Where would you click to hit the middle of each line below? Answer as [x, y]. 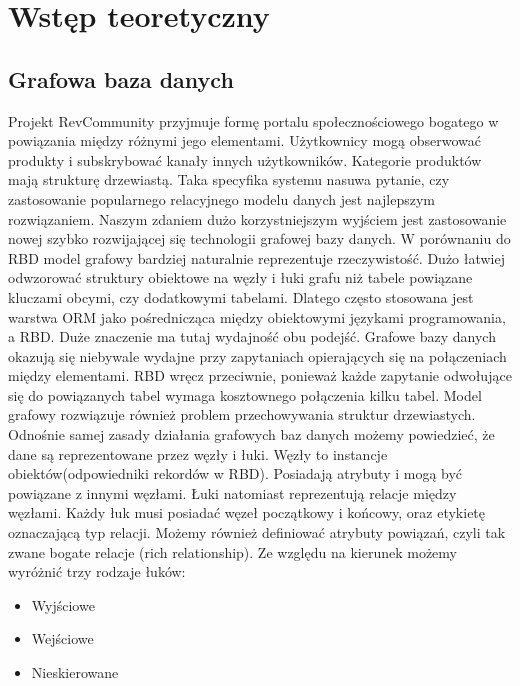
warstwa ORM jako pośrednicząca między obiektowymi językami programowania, [257, 316]
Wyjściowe [63, 604]
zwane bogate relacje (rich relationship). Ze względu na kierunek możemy [232, 551]
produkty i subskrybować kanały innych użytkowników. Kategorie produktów [245, 159]
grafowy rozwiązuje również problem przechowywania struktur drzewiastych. [242, 414]
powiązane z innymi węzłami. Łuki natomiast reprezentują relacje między [232, 492]
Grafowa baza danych [121, 78]
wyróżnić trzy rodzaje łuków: [97, 571]
